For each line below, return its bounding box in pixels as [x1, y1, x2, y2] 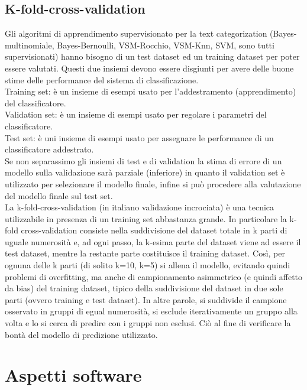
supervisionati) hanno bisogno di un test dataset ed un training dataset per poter [5, 50, 300, 63]
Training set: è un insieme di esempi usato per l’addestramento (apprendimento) [5, 85, 296, 97]
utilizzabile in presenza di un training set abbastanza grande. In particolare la [5, 212, 287, 225]
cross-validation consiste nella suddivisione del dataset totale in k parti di [21, 224, 287, 236]
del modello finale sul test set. [5, 189, 113, 201]
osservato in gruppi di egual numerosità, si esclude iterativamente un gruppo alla [5, 305, 298, 317]
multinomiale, [5, 38, 54, 51]
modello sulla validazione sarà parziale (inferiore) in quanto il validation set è [5, 166, 285, 178]
